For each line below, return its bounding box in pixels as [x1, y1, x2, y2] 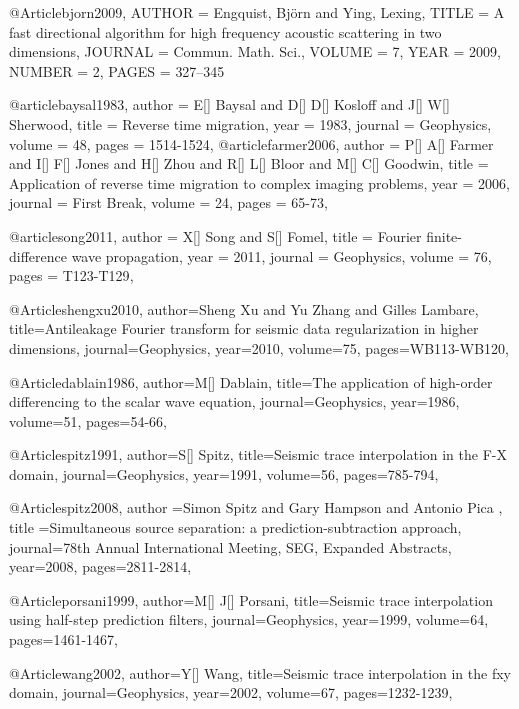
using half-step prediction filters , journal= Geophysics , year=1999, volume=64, [9, 609, 489, 630]
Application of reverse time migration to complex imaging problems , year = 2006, [9, 172, 510, 193]
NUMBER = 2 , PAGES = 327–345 [9, 60, 225, 81]
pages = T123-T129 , [9, 265, 134, 286]
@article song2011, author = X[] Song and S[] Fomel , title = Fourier [9, 225, 422, 246]
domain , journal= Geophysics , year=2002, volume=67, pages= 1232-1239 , [9, 682, 453, 703]
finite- [426, 225, 462, 246]
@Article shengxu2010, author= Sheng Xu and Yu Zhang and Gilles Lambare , [9, 298, 479, 319]
